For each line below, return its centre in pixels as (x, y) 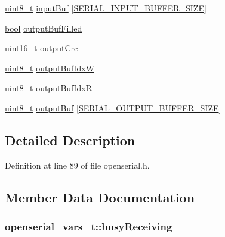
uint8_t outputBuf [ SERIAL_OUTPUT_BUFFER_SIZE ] (113, 107)
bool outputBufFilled (44, 28)
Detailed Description (70, 140)
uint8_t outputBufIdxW (50, 68)
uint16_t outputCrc (41, 48)
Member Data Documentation (100, 197)
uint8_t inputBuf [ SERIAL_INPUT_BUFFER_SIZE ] (106, 8)
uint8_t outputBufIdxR (48, 88)
